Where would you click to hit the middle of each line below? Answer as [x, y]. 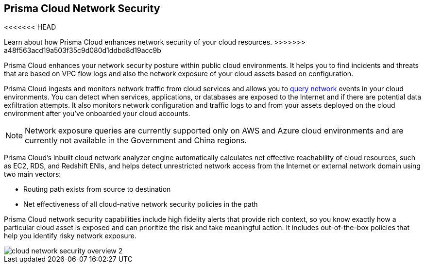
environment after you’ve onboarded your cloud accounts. [97, 114]
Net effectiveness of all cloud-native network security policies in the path [141, 204]
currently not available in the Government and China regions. [136, 141]
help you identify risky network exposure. [70, 236]
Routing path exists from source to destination [97, 189]
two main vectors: [33, 174]
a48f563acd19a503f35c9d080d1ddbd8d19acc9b [83, 50]
